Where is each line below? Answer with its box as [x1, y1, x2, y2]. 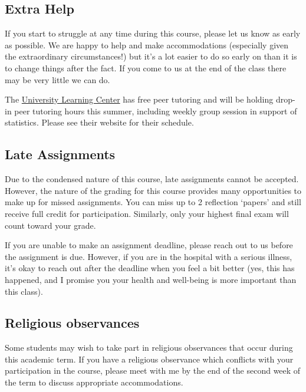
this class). [5, 285, 43, 297]
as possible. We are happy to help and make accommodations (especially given [5, 38, 289, 51]
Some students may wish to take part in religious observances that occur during [5, 341, 293, 354]
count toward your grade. [5, 219, 96, 231]
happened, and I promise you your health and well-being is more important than [5, 273, 297, 285]
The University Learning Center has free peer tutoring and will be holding [5, 93, 274, 106]
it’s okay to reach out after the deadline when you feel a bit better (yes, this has [5, 262, 295, 274]
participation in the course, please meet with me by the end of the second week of [5, 364, 301, 377]
